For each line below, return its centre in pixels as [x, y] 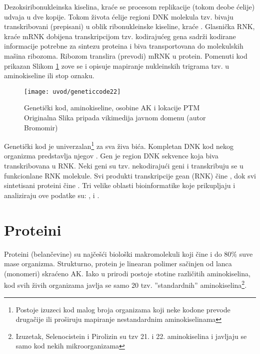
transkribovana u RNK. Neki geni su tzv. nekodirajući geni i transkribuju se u [124, 166]
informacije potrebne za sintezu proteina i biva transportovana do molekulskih [124, 46]
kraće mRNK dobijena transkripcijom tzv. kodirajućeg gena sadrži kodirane [120, 36]
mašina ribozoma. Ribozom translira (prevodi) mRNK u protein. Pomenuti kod [126, 55]
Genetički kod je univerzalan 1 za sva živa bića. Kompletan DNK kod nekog [119, 145]
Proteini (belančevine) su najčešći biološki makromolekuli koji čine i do [113, 253]
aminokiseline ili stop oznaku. [49, 75]
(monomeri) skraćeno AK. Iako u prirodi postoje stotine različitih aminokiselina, [127, 273]
